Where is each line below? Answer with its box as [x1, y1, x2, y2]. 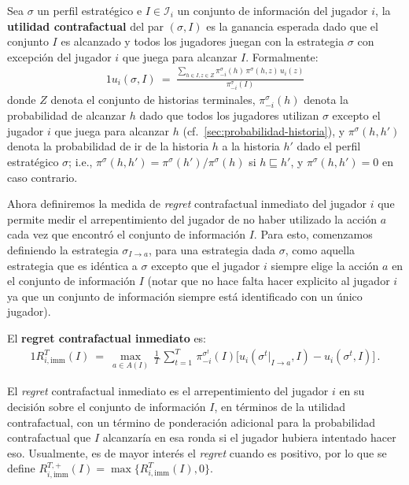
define [7, 460, 35, 476]
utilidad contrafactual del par [7, 17, 164, 34]
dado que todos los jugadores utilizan [139, 107, 319, 124]
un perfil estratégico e [37, 2, 142, 18]
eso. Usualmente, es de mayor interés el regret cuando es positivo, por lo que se [7, 444, 387, 461]
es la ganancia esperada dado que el [206, 17, 378, 34]
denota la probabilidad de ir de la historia [7, 138, 209, 154]
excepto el [332, 107, 381, 124]
